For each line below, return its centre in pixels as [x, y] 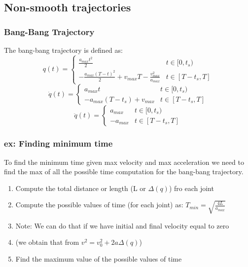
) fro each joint [191, 188]
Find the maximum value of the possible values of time [99, 258]
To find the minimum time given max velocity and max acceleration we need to [124, 162]
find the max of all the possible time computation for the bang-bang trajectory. [124, 172]
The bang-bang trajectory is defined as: [63, 50]
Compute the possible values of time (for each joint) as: [99, 205]
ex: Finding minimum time [58, 143]
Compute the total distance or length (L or [81, 188]
